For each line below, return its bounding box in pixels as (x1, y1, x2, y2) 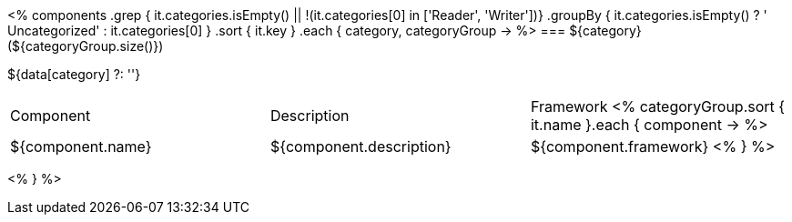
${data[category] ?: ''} (7, 66, 141, 82)
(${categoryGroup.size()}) (7, 38, 164, 54)
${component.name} (10, 137, 152, 156)
